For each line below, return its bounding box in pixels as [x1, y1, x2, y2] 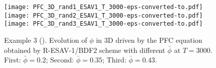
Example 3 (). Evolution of [4, 34, 87, 45]
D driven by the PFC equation [107, 34, 202, 45]
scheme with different [99, 44, 166, 55]
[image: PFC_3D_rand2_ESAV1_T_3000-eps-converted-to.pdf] [4, 12, 203, 19]
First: [4, 54, 21, 65]
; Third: [102, 54, 127, 65]
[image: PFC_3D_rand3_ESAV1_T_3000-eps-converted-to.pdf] [4, 20, 203, 28]
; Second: [45, 54, 74, 65]
